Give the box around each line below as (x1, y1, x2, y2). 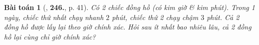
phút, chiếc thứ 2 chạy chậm (112, 11, 199, 22)
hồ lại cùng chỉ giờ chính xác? (4, 31, 96, 41)
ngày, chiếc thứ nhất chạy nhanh (4, 11, 104, 22)
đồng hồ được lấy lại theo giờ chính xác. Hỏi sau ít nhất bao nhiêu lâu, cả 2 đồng (4, 21, 252, 32)
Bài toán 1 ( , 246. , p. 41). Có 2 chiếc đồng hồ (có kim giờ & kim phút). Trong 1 (4, 2, 255, 12)
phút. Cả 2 (207, 11, 240, 22)
